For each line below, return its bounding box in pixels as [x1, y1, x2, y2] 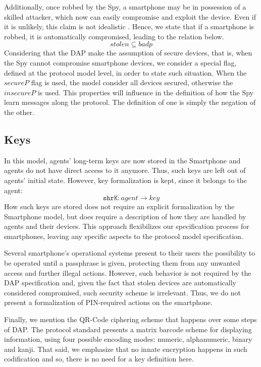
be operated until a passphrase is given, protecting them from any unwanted [4, 258, 240, 268]
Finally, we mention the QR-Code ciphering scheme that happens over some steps [4, 314, 257, 325]
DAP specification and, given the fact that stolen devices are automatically [4, 277, 236, 288]
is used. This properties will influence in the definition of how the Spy [37, 87, 253, 97]
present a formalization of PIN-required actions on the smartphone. [4, 297, 213, 308]
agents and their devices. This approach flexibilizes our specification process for [4, 221, 249, 231]
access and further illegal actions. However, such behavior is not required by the [4, 267, 251, 278]
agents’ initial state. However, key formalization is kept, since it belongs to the [4, 174, 247, 185]
